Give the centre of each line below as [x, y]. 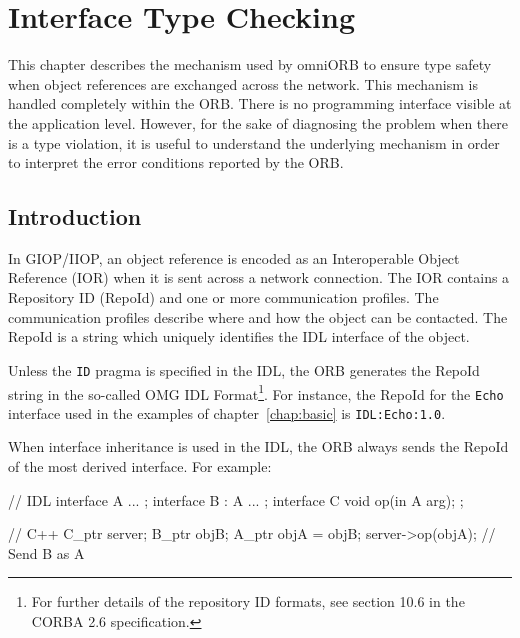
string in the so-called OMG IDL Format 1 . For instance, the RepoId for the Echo [256, 392]
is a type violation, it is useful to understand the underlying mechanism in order [254, 142]
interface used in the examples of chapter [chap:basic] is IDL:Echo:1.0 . [227, 412]
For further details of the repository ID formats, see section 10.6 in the [248, 601]
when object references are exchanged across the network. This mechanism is [243, 83]
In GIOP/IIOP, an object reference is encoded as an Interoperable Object [234, 257]
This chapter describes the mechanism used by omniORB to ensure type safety [250, 64]
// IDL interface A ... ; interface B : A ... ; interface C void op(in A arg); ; [236, 499]
